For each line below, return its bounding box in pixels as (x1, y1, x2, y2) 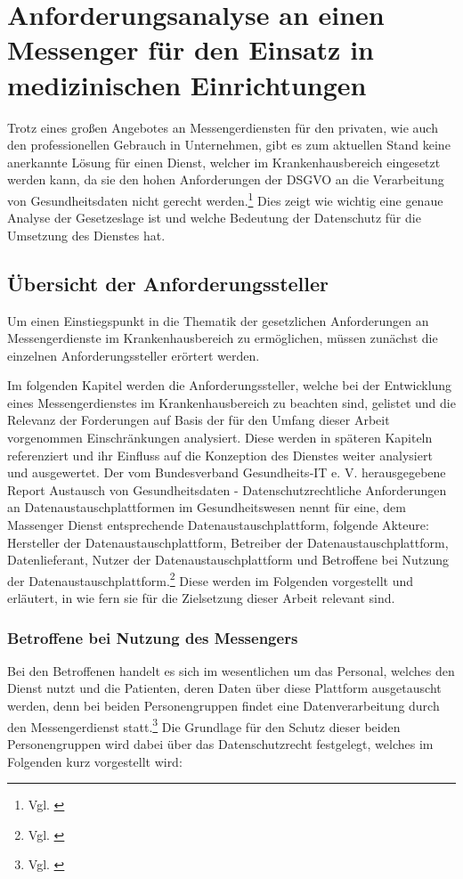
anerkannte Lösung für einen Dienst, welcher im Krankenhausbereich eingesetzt (7, 152, 441, 171)
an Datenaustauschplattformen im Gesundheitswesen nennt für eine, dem (7, 498, 406, 517)
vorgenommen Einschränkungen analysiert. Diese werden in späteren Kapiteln (7, 428, 433, 447)
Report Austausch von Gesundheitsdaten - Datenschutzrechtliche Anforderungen (7, 480, 447, 499)
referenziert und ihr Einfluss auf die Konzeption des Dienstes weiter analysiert (7, 445, 433, 464)
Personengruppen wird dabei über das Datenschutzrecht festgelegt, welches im (7, 734, 434, 753)
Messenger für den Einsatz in (7, 31, 374, 68)
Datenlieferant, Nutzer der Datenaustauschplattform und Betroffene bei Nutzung (7, 550, 450, 569)
